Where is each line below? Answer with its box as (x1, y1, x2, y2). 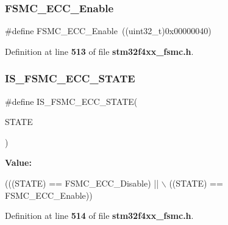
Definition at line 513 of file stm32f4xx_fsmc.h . (5, 45, 194, 57)
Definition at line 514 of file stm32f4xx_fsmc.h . (5, 209, 194, 222)
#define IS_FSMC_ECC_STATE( (5, 95, 138, 107)
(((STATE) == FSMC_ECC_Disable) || (5, 177, 159, 189)
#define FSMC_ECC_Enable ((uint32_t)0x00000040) (5, 24, 212, 37)
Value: (5, 156, 32, 169)
